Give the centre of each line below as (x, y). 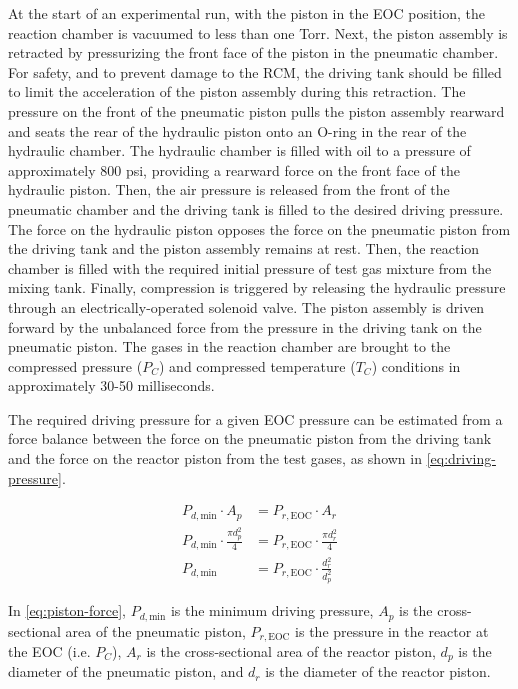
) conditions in (416, 365)
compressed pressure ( (75, 365)
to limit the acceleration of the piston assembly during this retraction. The (237, 91)
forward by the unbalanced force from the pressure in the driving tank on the (245, 326)
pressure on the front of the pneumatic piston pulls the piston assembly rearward (256, 110)
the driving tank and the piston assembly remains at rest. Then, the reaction (244, 248)
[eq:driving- (461, 458)
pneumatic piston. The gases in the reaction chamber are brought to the (229, 346)
